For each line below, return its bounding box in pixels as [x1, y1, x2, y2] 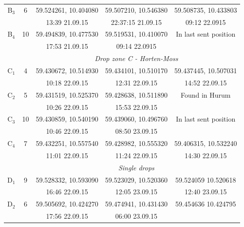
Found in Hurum [180, 89, 231, 100]
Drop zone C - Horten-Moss [94, 53, 178, 63]
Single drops [118, 162, 154, 172]
